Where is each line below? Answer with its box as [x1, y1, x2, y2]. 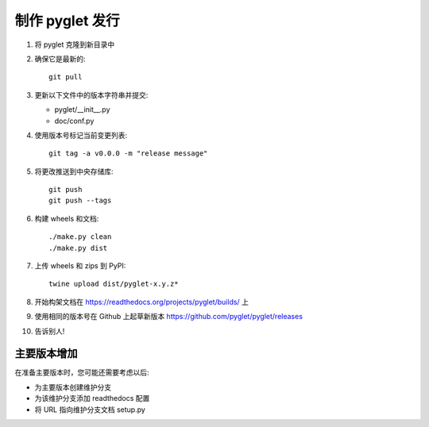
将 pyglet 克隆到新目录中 [34, 40, 115, 49]
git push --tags [48, 196, 112, 206]
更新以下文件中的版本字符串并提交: [34, 90, 149, 99]
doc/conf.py [54, 116, 95, 125]
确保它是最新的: [34, 54, 87, 63]
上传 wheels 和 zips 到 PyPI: [34, 261, 126, 271]
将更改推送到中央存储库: [34, 167, 114, 176]
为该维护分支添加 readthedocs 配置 [34, 394, 150, 403]
